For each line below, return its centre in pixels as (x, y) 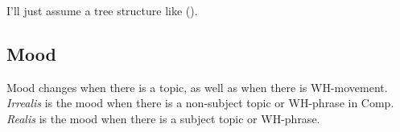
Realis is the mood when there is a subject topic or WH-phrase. (163, 118)
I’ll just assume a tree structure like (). (102, 10)
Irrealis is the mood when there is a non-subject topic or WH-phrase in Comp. (200, 103)
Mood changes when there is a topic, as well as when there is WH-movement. (197, 87)
